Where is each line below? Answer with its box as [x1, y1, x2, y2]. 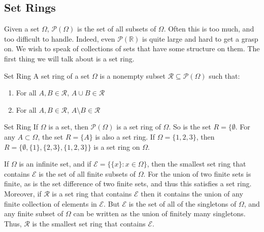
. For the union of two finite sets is [143, 168, 251, 179]
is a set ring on [93, 141, 140, 152]
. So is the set [169, 121, 211, 132]
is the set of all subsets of [77, 23, 156, 34]
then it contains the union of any [141, 188, 243, 198]
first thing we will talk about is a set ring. [4, 53, 135, 63]
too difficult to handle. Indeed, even [4, 33, 115, 44]
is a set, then [48, 121, 88, 132]
